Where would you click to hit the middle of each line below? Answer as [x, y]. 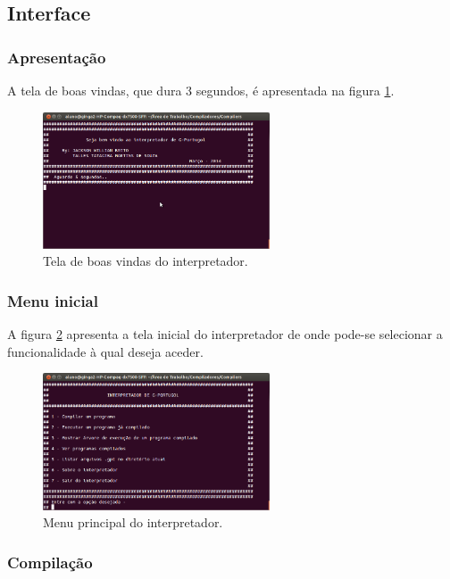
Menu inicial [53, 300]
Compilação [50, 562]
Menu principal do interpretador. [133, 522]
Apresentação [57, 57]
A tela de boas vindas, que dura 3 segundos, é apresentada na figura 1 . [201, 90]
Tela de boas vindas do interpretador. [146, 261]
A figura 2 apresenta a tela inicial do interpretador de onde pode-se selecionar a [225, 334]
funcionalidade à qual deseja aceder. [105, 351]
